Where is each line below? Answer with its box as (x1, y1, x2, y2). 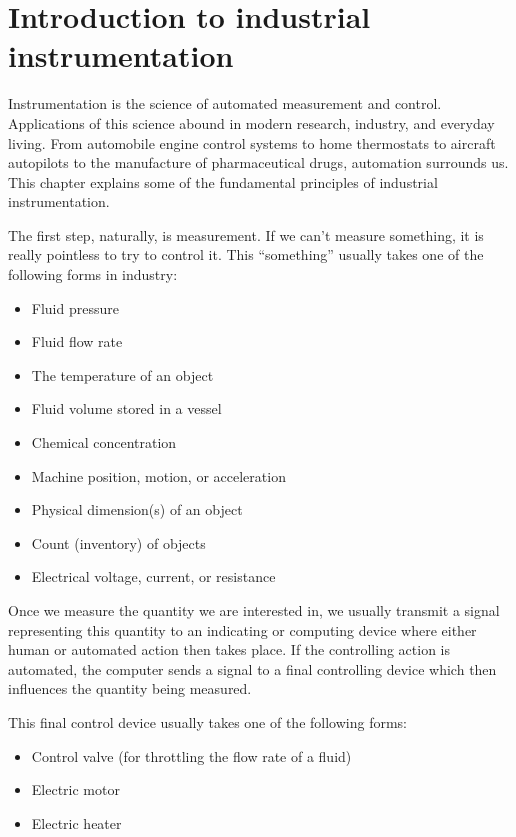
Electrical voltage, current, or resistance (31, 566, 276, 587)
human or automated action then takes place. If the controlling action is (8, 639, 451, 660)
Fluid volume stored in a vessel (31, 398, 222, 419)
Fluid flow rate (31, 331, 123, 352)
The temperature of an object (31, 364, 214, 385)
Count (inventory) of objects (31, 532, 206, 553)
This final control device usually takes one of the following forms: (8, 711, 407, 732)
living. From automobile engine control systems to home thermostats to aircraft (8, 132, 496, 153)
